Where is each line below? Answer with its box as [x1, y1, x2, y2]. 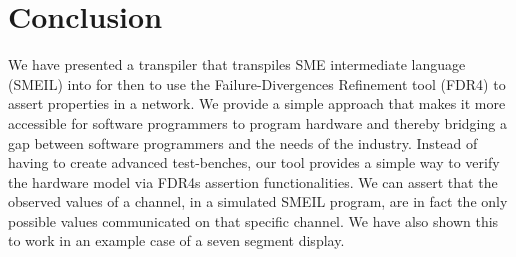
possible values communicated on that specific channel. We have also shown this [8, 210, 499, 231]
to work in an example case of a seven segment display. [8, 230, 345, 251]
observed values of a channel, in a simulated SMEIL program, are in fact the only [8, 191, 508, 212]
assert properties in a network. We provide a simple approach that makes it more [8, 93, 506, 114]
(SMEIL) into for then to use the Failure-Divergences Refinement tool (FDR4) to [8, 73, 506, 94]
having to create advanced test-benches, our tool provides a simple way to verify [8, 152, 500, 173]
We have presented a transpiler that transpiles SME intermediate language [8, 54, 466, 75]
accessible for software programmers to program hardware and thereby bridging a [8, 112, 507, 133]
